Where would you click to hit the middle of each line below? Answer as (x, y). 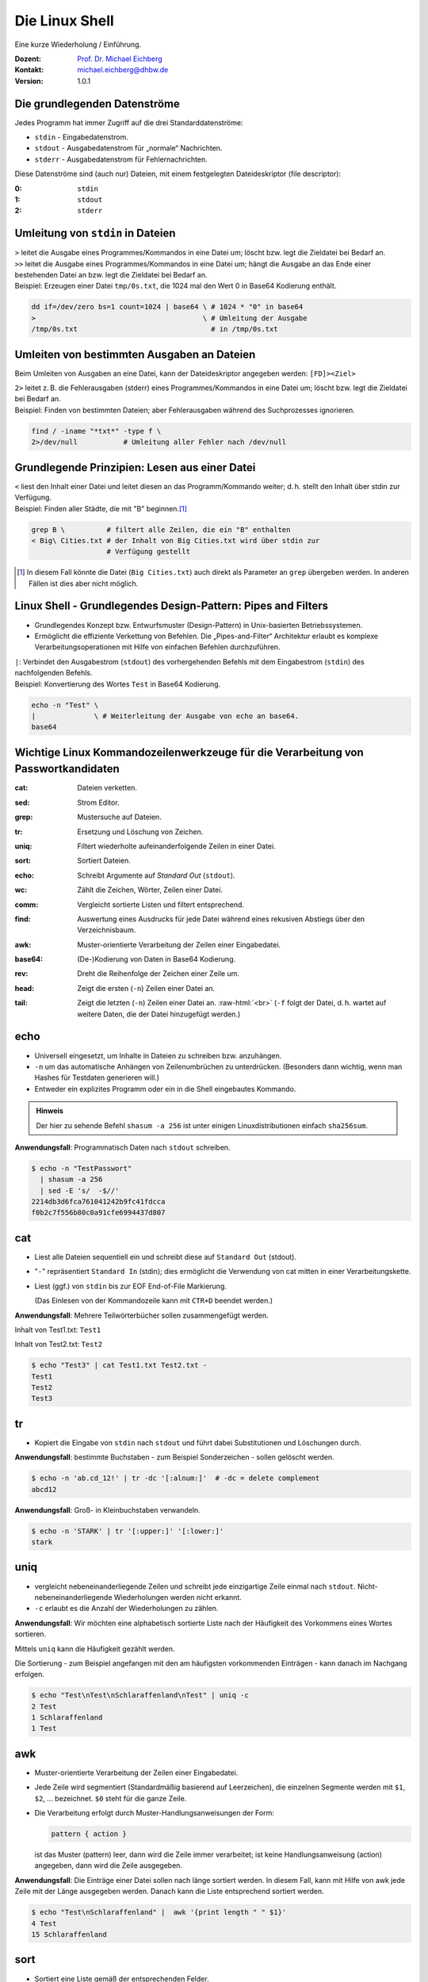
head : (25, 988)
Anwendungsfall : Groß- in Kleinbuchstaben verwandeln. (108, 1509)
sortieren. (31, 1634)
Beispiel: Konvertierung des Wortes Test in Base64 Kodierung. (118, 684)
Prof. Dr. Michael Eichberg (120, 59)
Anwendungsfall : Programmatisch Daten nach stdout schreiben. (122, 1147)
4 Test (44, 1923)
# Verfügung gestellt (148, 552)
